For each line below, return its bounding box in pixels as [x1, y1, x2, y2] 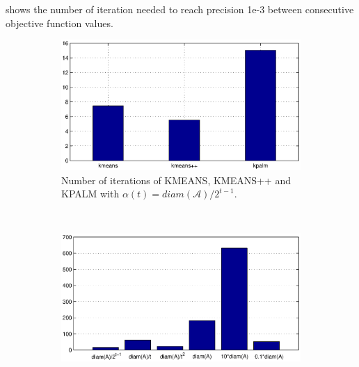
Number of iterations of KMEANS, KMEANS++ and [61, 172, 291, 187]
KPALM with [61, 186, 120, 201]
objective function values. [6, 15, 113, 30]
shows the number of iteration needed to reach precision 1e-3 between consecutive [6, 2, 354, 16]
